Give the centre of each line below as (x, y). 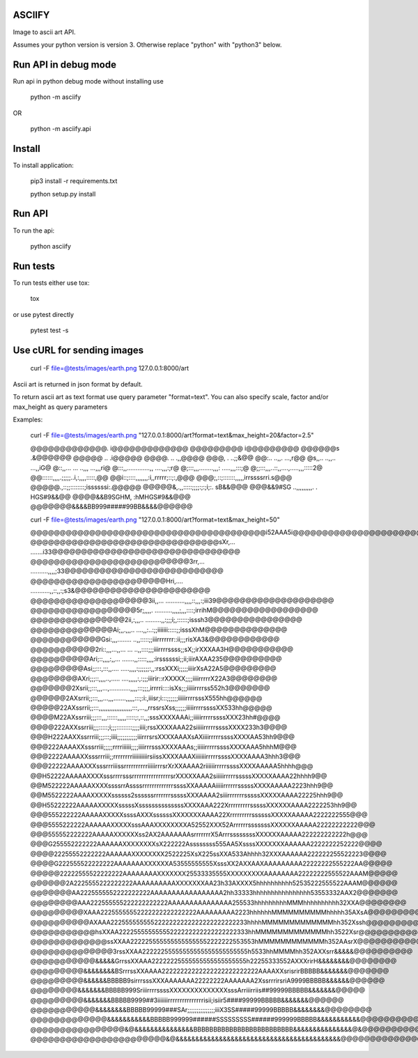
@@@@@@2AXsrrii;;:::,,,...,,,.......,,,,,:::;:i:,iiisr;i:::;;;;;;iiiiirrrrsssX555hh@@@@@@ (146, 698)
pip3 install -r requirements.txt (74, 181)
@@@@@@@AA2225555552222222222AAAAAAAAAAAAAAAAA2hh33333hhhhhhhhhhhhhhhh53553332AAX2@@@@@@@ (214, 893)
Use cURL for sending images (78, 350)
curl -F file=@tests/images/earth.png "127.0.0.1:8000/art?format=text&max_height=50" (155, 520)
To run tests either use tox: (51, 283)
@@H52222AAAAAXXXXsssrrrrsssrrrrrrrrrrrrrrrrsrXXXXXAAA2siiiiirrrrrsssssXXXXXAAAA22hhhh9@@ (179, 776)
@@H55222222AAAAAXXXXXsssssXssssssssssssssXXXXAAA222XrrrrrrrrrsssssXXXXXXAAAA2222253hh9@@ (194, 805)
